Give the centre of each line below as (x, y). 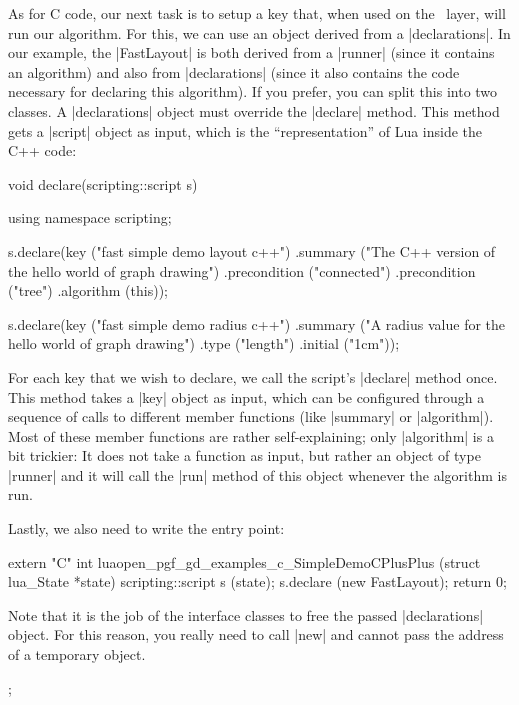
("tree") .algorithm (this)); (88, 290)
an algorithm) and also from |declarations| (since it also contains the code (234, 71)
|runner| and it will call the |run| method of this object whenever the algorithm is (257, 474)
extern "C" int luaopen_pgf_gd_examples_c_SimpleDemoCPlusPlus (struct (244, 561)
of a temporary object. (77, 654)
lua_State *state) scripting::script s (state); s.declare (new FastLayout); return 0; (257, 581)
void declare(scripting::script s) (103, 183)
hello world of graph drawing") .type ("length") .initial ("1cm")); (204, 343)
